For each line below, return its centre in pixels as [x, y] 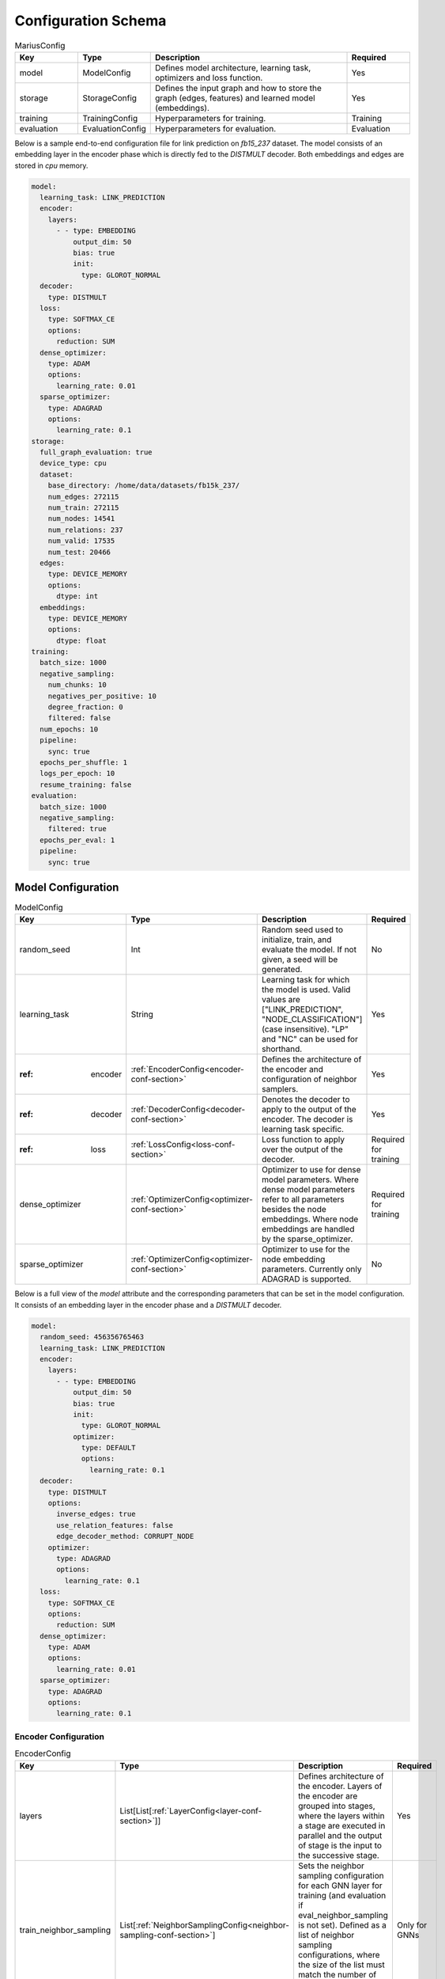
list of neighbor [326, 1935]
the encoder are [328, 1795]
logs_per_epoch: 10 [77, 773]
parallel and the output [340, 1835]
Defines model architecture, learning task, [233, 67]
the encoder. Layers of [340, 1786]
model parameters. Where [311, 1179]
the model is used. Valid [306, 989]
